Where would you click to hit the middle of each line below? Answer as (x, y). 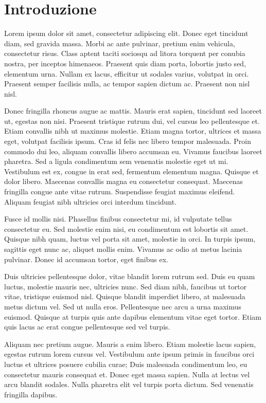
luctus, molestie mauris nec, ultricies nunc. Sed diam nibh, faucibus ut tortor (126, 286)
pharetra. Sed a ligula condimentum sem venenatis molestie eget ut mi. (116, 161)
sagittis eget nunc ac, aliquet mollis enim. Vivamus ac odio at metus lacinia (123, 249)
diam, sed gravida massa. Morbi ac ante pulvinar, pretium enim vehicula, (120, 43)
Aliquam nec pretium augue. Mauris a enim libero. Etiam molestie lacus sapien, (130, 344)
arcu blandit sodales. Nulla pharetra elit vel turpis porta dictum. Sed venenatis (129, 384)
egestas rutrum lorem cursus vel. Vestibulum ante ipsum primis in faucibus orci (129, 354)
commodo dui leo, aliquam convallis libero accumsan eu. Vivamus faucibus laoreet (133, 151)
